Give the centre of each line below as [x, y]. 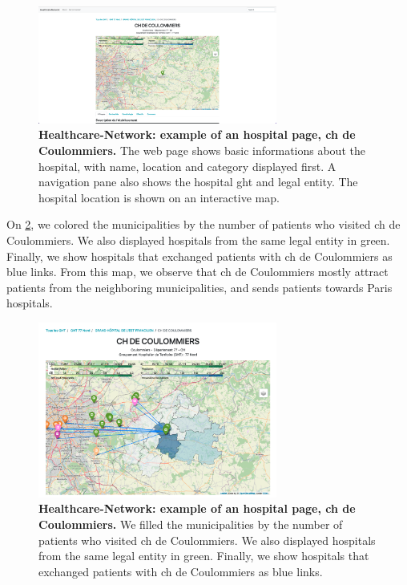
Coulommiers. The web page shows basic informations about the [202, 150]
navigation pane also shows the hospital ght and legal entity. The [198, 182]
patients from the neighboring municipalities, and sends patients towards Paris [199, 287]
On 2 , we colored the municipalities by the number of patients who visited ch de [203, 224]
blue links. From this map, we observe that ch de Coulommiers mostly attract [197, 272]
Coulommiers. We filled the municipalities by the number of [191, 524]
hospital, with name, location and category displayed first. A [187, 166]
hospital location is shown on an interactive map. [159, 197]
